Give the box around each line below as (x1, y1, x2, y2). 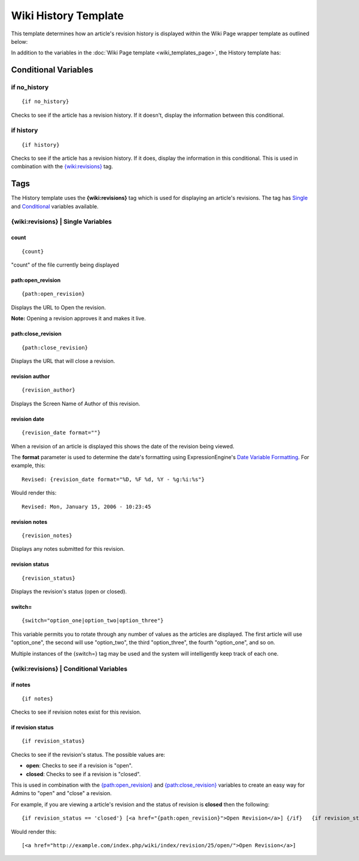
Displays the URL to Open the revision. (11, 304, 106, 311)
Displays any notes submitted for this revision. (11, 545, 125, 553)
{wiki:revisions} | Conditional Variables (11, 665, 128, 673)
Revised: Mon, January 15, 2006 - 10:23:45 (22, 503, 151, 510)
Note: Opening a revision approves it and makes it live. (11, 315, 146, 322)
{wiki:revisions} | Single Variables (11, 217, 112, 226)
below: (11, 38, 28, 45)
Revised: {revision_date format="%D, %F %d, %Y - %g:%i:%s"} (22, 476, 205, 483)
